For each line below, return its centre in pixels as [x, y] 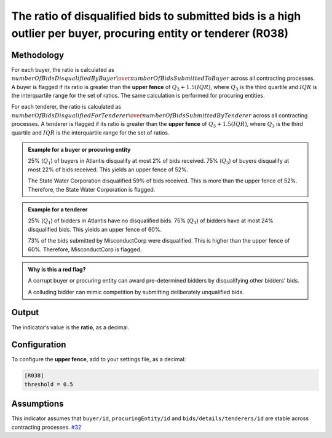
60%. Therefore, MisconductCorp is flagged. [85, 249]
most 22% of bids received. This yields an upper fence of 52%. [108, 170]
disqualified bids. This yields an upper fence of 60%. [95, 229]
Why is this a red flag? [57, 269]
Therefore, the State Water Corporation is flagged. [92, 189]
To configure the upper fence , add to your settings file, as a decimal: [99, 359]
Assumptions [38, 404]
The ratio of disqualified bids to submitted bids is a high [156, 16]
